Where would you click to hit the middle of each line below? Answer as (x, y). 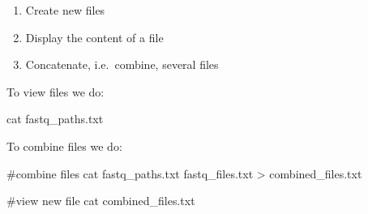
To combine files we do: (64, 146)
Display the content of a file (94, 37)
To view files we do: (56, 91)
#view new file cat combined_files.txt (101, 201)
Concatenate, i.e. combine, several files (122, 64)
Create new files (65, 10)
